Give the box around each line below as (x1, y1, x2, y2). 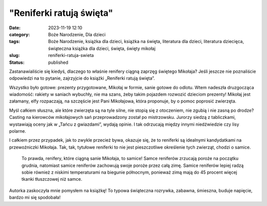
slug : (9, 52, 20, 58)
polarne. (9, 128, 27, 134)
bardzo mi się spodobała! (9, 195, 61, 201)
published (48, 59, 69, 65)
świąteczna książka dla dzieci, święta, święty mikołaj (48, 45, 156, 51)
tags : (9, 39, 20, 45)
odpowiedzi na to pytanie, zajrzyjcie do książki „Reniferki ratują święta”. (9, 75, 155, 81)
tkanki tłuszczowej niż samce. (21, 176, 83, 182)
